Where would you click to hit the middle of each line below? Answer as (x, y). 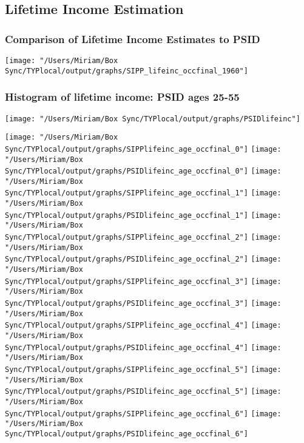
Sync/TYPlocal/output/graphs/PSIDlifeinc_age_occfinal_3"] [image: (143, 304)
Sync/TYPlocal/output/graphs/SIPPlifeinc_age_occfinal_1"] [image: (143, 193)
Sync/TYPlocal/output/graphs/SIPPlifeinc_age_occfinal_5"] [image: (143, 369)
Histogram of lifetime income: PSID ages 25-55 (122, 97)
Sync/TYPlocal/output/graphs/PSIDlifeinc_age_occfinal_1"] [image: (143, 215)
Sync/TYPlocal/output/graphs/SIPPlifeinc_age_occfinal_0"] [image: (143, 149)
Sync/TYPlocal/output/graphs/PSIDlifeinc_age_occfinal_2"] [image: (143, 259)
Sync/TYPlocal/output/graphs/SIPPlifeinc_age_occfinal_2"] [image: (143, 238)
